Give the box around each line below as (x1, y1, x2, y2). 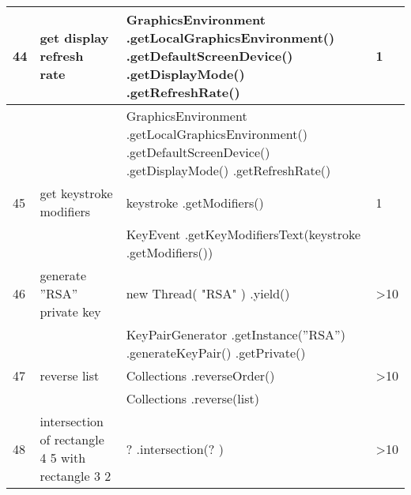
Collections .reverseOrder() (126, 366, 275, 384)
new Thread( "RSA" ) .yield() (126, 284, 290, 302)
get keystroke (40, 184, 113, 202)
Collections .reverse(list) (126, 389, 259, 407)
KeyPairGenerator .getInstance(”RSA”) (126, 325, 345, 343)
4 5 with (40, 448, 86, 467)
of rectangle (40, 430, 104, 448)
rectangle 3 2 (40, 467, 111, 485)
